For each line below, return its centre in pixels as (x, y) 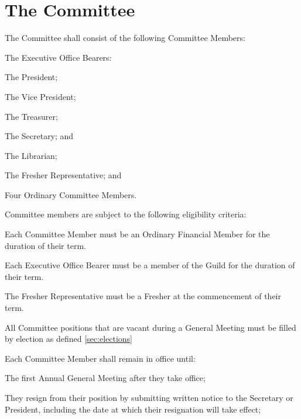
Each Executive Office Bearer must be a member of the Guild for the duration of (150, 265)
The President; (31, 77)
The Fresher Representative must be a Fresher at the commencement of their (143, 296)
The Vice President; (40, 96)
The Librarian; (31, 155)
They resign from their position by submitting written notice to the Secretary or (149, 397)
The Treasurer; (31, 116)
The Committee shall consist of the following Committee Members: (125, 38)
